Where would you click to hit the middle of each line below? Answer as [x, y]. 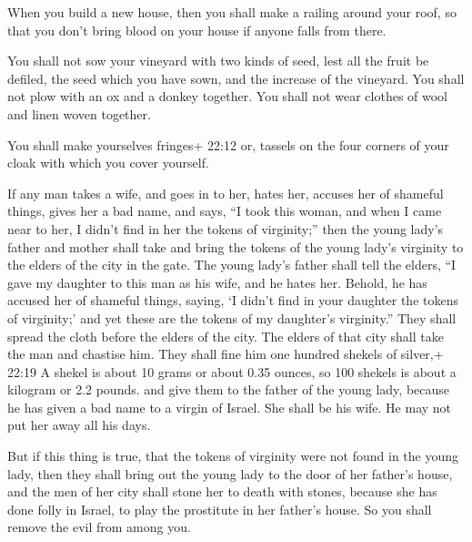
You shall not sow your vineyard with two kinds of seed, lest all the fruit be [218, 61]
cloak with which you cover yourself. [108, 163]
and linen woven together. [79, 113]
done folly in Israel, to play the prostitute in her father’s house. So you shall [220, 509]
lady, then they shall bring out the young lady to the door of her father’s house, [230, 473]
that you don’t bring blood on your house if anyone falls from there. [197, 30]
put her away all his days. [79, 425]
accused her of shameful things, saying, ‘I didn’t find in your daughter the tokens [233, 300]
